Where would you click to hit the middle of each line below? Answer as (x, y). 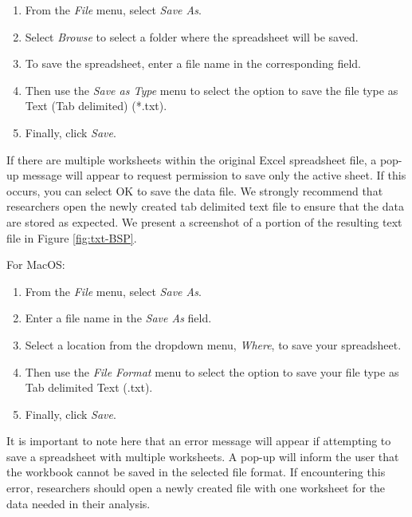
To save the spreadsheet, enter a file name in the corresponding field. (193, 63)
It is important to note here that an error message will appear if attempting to (199, 441)
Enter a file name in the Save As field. (118, 318)
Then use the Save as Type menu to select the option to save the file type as (212, 90)
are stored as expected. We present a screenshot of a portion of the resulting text (204, 221)
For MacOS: (36, 264)
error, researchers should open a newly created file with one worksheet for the (196, 488)
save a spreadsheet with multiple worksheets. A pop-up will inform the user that (203, 456)
